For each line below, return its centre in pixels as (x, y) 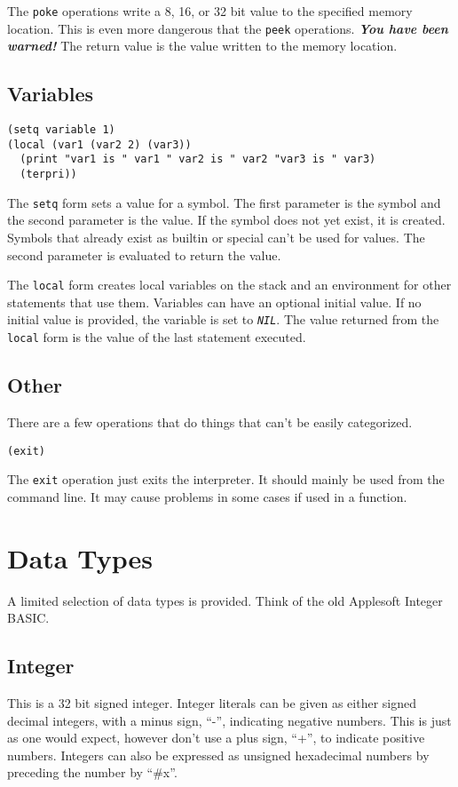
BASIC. (28, 618)
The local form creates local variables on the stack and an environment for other (229, 285)
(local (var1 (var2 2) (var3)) (99, 144)
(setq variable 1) (61, 130)
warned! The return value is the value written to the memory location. (202, 46)
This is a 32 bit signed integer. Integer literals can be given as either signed (212, 702)
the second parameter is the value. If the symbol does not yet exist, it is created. (226, 220)
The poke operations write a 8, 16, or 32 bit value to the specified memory (210, 11)
